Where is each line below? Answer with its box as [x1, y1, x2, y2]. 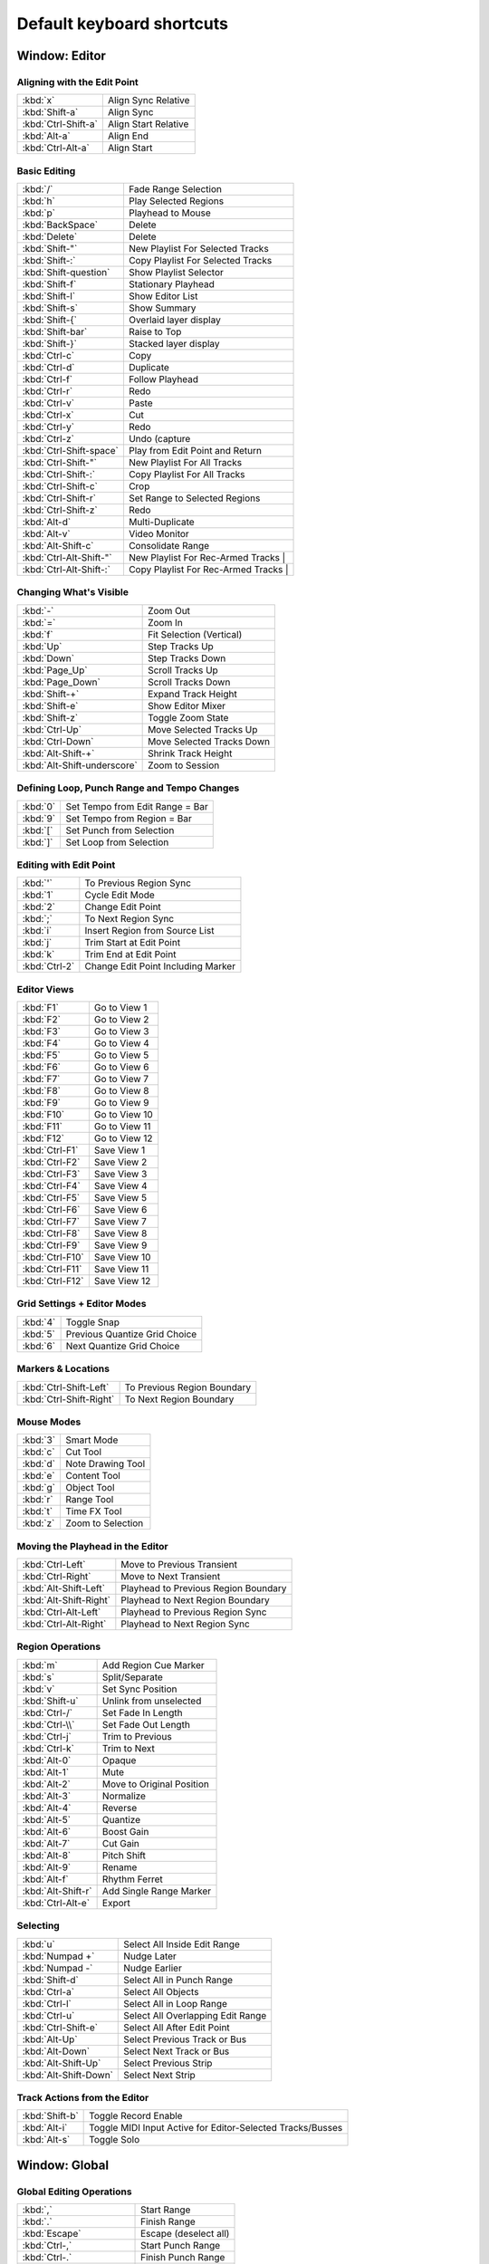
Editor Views [16, 983, 74, 995]
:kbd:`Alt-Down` [22, 2045, 91, 2058]
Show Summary [128, 302, 197, 314]
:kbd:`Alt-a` [22, 130, 72, 142]
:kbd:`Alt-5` [22, 1813, 72, 1826]
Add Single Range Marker [101, 1885, 212, 1897]
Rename [101, 1861, 138, 1874]
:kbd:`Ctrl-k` [22, 1741, 74, 1754]
